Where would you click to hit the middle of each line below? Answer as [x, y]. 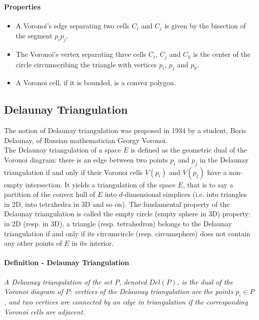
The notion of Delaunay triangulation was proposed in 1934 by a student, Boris [125, 130]
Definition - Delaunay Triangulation [67, 262]
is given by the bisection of [205, 25]
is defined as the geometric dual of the [189, 150]
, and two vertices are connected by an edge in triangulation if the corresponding [126, 302]
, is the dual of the [205, 281]
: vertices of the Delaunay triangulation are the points [151, 291]
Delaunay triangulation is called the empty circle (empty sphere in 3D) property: [127, 214]
